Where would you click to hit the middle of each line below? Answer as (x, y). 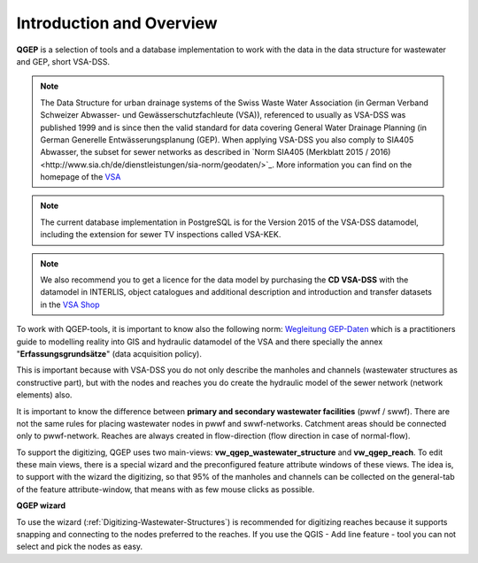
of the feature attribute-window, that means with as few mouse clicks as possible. (166, 489)
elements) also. (44, 395)
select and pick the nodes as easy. (80, 547)
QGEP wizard (41, 505)
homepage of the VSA (81, 177)
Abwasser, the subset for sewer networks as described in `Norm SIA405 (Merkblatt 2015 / (204, 152)
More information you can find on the (344, 165)
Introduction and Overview (117, 23)
